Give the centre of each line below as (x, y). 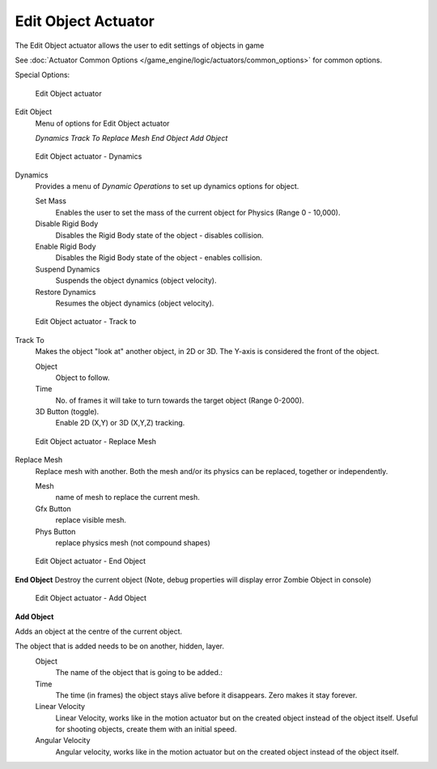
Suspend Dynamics (68, 269)
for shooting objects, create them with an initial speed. (146, 729)
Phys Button (55, 532)
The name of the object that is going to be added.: (139, 673)
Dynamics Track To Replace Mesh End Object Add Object (132, 138)
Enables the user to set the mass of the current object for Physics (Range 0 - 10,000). (198, 212)
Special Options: (42, 75)
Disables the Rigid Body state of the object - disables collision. (160, 235)
